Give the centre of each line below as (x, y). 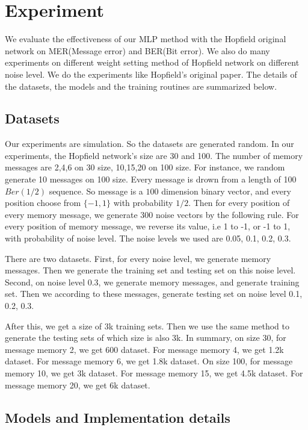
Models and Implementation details (118, 417)
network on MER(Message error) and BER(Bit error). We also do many (137, 50)
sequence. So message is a (96, 191)
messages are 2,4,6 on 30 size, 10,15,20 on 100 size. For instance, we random (145, 167)
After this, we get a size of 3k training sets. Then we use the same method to (147, 326)
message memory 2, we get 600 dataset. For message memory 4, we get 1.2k (144, 349)
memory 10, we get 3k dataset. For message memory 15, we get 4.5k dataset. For (154, 372)
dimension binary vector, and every (226, 191)
